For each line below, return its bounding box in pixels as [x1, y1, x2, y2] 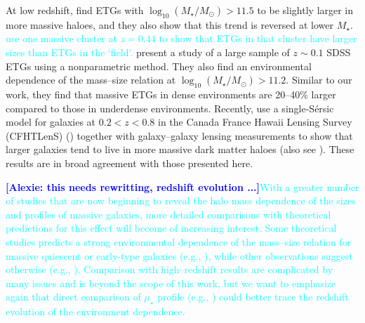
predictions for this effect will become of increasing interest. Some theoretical [6, 220, 337, 235]
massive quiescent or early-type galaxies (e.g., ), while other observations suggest [6, 248, 353, 263]
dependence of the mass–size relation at [6, 72, 176, 87]
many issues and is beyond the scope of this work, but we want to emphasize [6, 275, 336, 290]
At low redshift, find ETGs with [6, 3, 144, 17]
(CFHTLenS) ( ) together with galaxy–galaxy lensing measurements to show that [6, 128, 353, 143]
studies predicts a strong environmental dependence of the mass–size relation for [6, 234, 352, 249]
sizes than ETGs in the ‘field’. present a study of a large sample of [6, 44, 290, 59]
